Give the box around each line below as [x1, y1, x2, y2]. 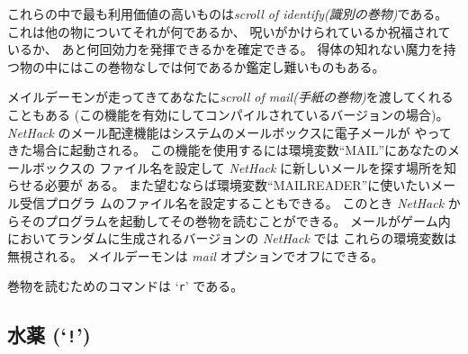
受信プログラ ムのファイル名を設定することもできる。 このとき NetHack [19, 193, 445, 212]
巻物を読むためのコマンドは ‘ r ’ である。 [7, 277, 244, 295]
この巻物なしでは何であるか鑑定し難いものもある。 [82, 57, 385, 76]
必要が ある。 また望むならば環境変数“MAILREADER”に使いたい [44, 176, 431, 195]
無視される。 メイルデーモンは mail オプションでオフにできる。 [7, 246, 384, 265]
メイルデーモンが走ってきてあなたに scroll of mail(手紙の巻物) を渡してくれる [7, 87, 454, 106]
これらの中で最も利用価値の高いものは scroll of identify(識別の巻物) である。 [7, 5, 448, 23]
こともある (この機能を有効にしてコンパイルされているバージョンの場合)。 [7, 104, 449, 123]
